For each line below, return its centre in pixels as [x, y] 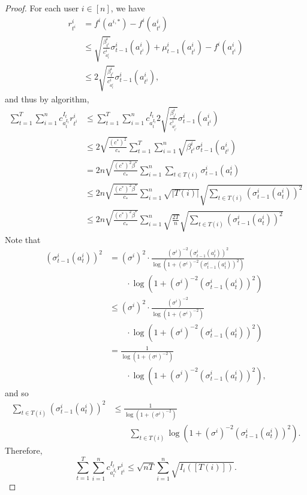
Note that [23, 239]
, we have [128, 8]
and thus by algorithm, [47, 98]
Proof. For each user [42, 8]
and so [17, 392]
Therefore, [24, 450]
